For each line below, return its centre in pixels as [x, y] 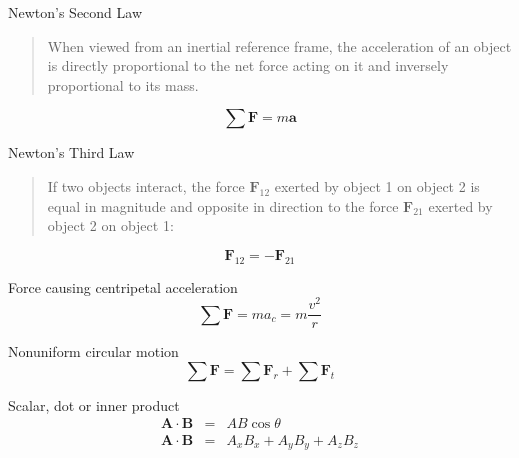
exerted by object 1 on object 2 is [377, 185]
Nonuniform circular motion [93, 351]
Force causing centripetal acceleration [123, 286]
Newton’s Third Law [71, 152]
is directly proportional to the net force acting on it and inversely [248, 65]
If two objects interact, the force [146, 185]
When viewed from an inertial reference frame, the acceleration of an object [279, 45]
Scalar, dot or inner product [94, 404]
